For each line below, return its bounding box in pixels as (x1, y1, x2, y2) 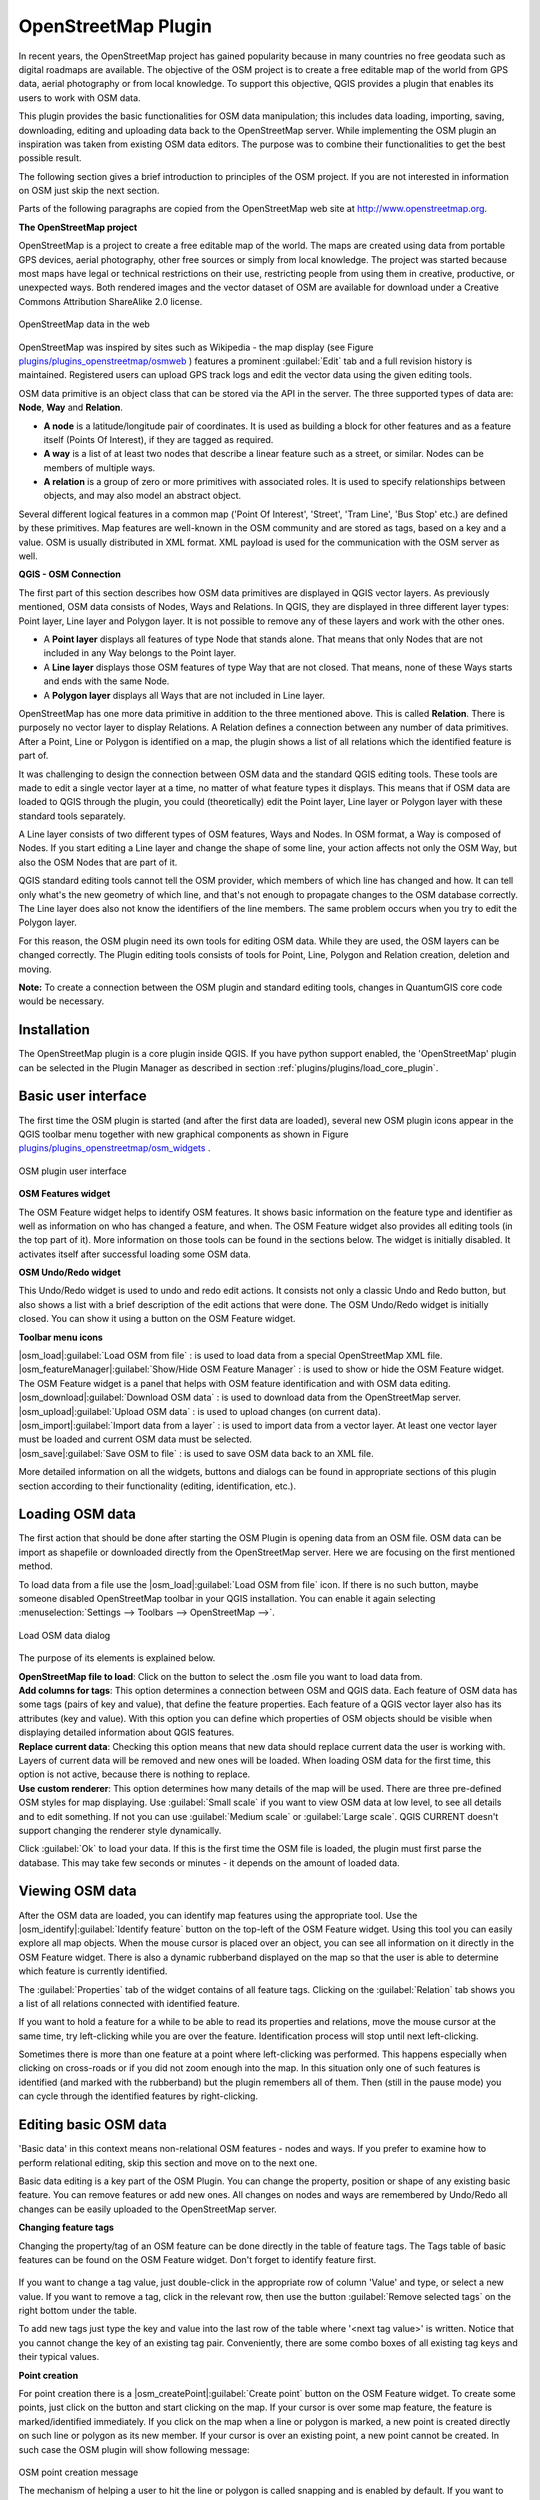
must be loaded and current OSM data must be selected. (18, 1433, 253, 1445)
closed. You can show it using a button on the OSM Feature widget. (18, 1313, 296, 1325)
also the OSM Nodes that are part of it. (18, 856, 178, 868)
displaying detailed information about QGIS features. (18, 1726, 235, 1739)
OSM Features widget (18, 1188, 111, 1200)
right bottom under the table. (18, 2305, 137, 2317)
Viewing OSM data (18, 1883, 137, 1900)
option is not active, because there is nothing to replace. (18, 1768, 251, 1780)
